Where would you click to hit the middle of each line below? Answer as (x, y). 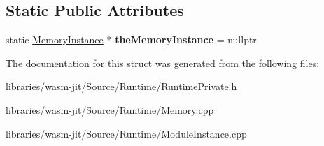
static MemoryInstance (55, 39)
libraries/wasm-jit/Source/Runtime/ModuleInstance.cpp (126, 133)
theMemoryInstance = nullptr (186, 39)
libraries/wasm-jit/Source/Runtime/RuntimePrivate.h (121, 86)
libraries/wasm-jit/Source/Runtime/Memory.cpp (110, 109)
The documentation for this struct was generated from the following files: (163, 63)
